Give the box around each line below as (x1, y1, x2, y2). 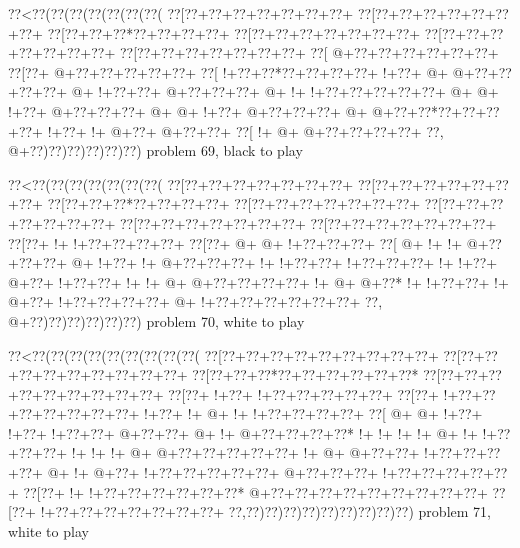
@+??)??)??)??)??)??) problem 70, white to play (8, 310, 305, 331)
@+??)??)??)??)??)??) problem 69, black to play (8, 140, 303, 161)
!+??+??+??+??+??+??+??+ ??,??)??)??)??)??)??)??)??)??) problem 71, (40, 501, 491, 522)
